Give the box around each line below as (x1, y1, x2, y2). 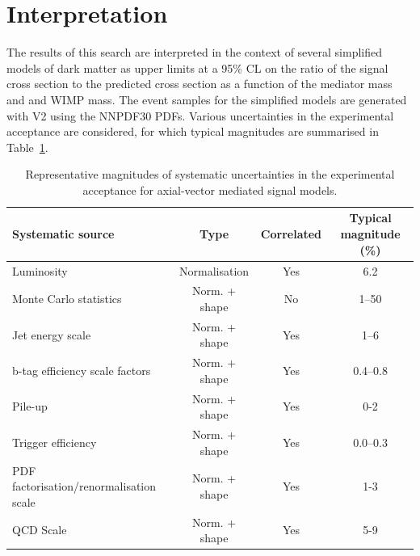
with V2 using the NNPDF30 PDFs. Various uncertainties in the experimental (6, 107, 394, 124)
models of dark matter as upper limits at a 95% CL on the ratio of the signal (6, 59, 388, 76)
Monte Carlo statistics (12, 290, 122, 307)
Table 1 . (6, 138, 48, 155)
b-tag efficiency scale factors (12, 362, 151, 379)
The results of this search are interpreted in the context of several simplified (6, 44, 382, 61)
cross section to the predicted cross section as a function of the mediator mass (6, 75, 393, 92)
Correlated (260, 225, 322, 242)
